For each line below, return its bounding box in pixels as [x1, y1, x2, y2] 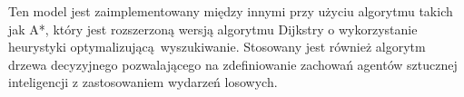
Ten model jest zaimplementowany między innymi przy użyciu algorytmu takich [8, 2, 453, 20]
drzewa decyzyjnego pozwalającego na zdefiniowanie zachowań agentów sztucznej [8, 54, 458, 73]
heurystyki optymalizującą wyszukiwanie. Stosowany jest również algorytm [8, 37, 426, 56]
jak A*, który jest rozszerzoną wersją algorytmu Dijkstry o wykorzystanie [8, 19, 418, 38]
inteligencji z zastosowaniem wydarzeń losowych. [8, 73, 278, 92]
